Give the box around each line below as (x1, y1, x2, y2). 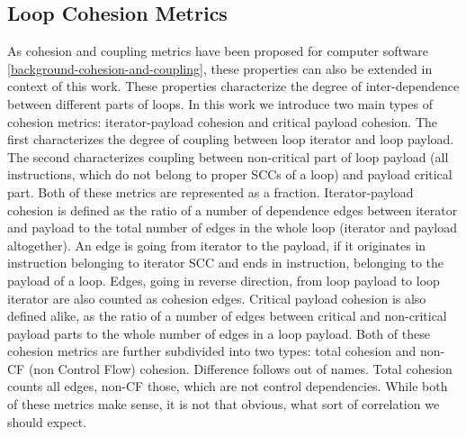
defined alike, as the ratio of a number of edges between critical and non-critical (7, 306, 447, 325)
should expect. (7, 412, 86, 431)
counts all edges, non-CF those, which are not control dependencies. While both (7, 377, 448, 396)
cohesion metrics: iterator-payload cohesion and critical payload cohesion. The (7, 112, 438, 131)
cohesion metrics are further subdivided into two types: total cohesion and (7, 341, 417, 360)
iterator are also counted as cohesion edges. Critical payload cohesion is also (7, 288, 426, 307)
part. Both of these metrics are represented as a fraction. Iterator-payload (7, 182, 414, 201)
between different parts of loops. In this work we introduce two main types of (7, 94, 433, 113)
